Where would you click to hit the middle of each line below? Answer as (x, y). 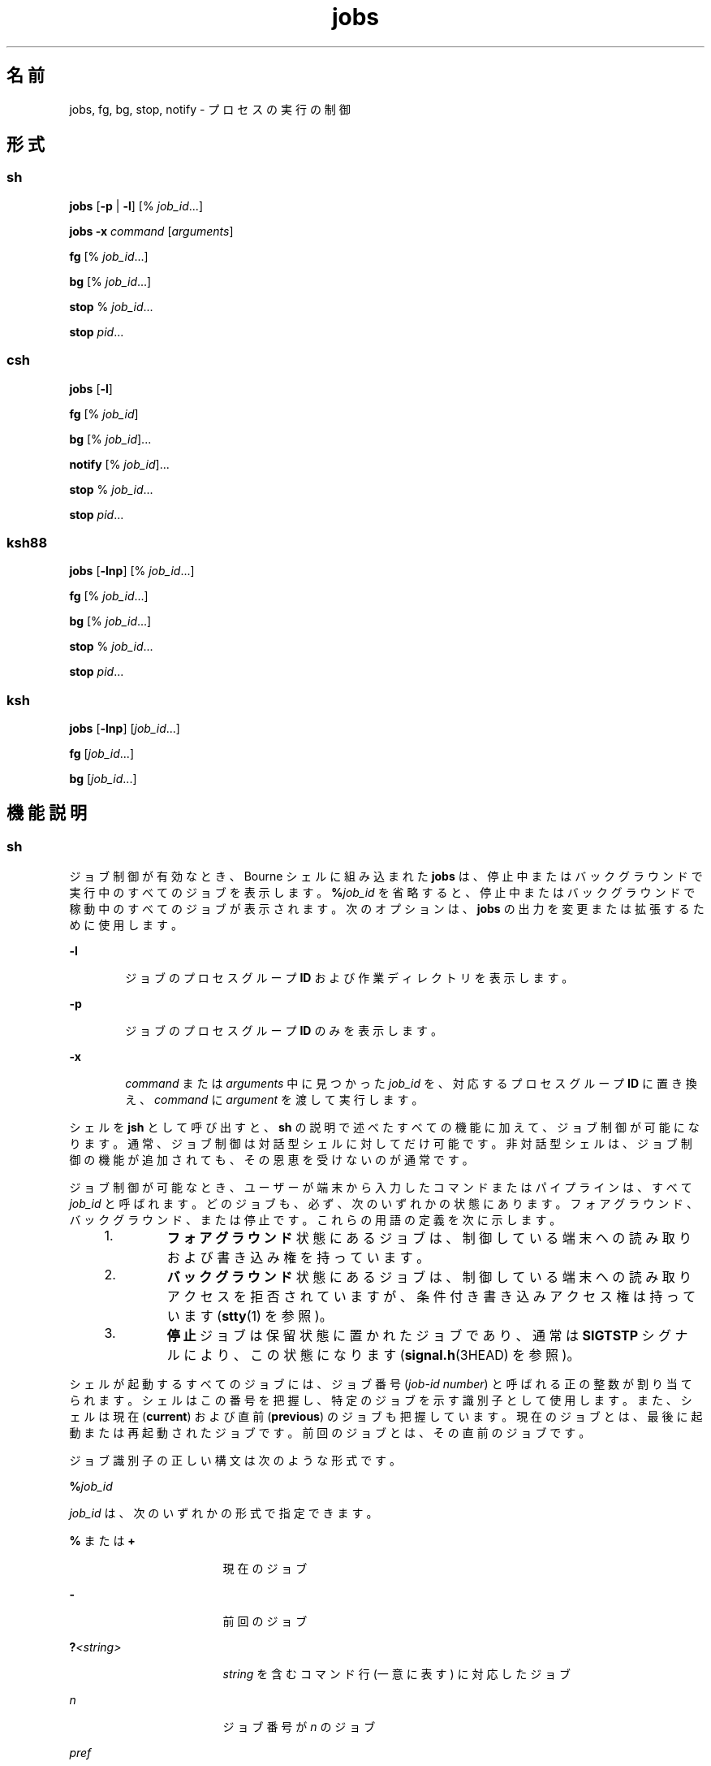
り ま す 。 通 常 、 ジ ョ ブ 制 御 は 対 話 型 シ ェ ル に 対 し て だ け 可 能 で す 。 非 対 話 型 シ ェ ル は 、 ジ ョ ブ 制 (381, 1144)
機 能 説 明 (47, 813)
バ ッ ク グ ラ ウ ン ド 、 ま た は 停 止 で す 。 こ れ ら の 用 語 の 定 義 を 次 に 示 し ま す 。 (315, 1220)
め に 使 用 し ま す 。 (126, 925)
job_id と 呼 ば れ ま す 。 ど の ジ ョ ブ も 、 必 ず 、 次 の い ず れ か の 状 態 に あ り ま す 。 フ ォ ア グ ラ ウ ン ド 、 (384, 1204)
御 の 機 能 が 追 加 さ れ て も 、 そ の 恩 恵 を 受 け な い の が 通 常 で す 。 (271, 1160)
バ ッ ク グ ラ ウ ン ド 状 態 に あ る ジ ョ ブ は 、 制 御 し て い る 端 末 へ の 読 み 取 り (429, 1277)
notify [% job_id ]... (119, 464)
